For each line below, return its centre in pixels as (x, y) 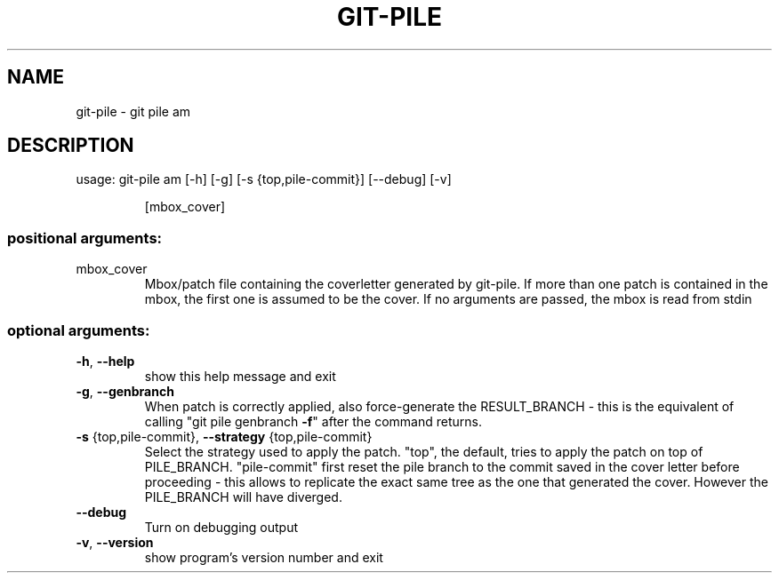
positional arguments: (85, 238)
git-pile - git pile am (133, 111)
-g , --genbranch (125, 391)
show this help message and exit (240, 376)
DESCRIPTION (71, 146)
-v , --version (115, 542)
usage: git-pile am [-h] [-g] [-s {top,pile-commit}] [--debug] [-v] (264, 179)
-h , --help (105, 361)
